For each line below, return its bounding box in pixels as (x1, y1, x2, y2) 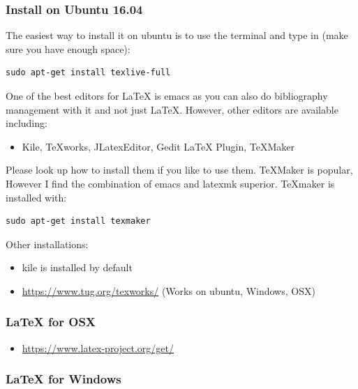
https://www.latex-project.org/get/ (22, 340, 174, 355)
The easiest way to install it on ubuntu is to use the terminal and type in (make (6, 28, 348, 43)
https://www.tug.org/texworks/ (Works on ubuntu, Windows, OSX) (22, 283, 315, 298)
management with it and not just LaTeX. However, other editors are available (6, 102, 338, 116)
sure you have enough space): (6, 41, 130, 56)
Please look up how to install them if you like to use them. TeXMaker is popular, (6, 162, 353, 177)
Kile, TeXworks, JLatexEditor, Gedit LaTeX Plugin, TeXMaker (22, 139, 294, 153)
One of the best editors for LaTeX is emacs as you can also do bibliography (6, 89, 328, 102)
